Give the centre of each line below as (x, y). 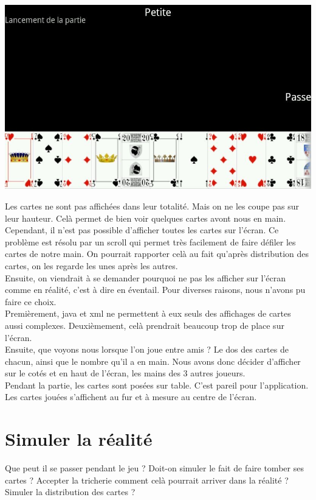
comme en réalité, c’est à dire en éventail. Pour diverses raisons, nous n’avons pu (155, 290)
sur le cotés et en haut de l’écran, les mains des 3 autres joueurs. (125, 373)
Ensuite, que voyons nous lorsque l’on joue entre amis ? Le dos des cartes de (147, 349)
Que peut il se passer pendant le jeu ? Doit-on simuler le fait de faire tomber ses (154, 468)
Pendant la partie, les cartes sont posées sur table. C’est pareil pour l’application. (157, 385)
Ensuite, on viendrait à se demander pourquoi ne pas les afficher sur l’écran (146, 277)
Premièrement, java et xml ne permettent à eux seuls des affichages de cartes (148, 313)
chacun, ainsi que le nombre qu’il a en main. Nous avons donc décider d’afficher (153, 361)
